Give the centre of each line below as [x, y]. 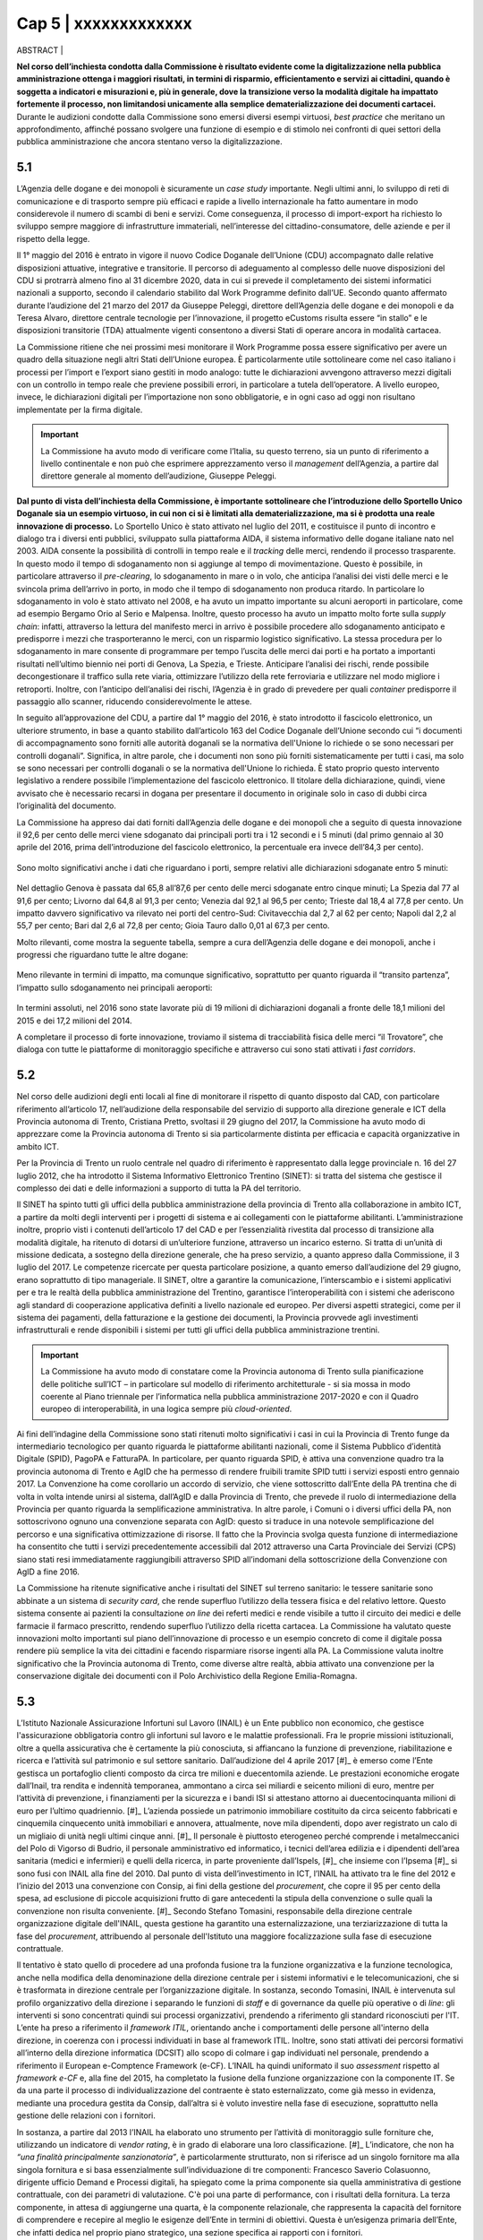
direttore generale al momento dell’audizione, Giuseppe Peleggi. [159, 476]
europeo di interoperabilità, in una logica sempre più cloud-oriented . [166, 1409]
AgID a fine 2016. [48, 1572]
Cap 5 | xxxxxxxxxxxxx [104, 23]
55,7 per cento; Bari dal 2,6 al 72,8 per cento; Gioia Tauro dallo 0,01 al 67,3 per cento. [173, 926]
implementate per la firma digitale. [80, 409]
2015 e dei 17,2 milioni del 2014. [75, 1021]
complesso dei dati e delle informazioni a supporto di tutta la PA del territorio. [159, 1188]
